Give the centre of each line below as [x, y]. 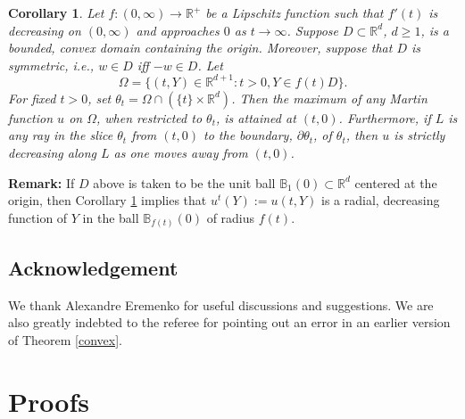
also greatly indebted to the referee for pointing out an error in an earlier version [229, 322]
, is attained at [256, 117]
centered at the [396, 182]
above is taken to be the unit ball [184, 182]
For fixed [32, 98]
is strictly [419, 135]
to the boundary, [248, 135]
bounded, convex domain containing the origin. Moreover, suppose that [200, 48]
